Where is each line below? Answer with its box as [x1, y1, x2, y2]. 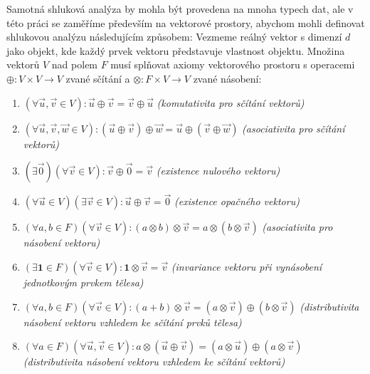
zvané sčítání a [65, 71, 130, 85]
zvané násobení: [193, 71, 262, 85]
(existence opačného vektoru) [174, 194, 300, 209]
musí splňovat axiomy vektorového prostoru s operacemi [110, 57, 355, 72]
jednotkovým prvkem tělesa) [23, 274, 144, 289]
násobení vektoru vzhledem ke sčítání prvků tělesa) [23, 314, 242, 329]
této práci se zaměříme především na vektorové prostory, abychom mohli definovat [6, 15, 365, 30]
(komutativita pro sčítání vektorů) [157, 95, 305, 110]
